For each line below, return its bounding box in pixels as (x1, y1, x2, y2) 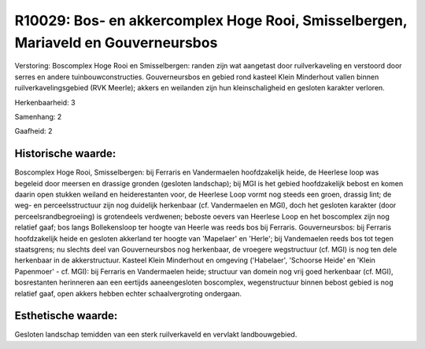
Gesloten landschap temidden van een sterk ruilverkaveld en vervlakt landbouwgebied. (14, 330, 297, 340)
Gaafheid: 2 (14, 127, 53, 136)
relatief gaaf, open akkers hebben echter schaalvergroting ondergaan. (14, 288, 242, 298)
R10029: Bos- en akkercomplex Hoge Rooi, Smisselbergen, (14, 12, 408, 29)
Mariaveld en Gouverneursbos (14, 34, 218, 51)
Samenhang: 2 (14, 112, 62, 121)
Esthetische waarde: (14, 309, 118, 322)
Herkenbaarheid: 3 (14, 97, 76, 107)
